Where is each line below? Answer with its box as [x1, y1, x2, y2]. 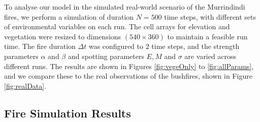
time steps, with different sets [164, 11, 256, 22]
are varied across [184, 50, 237, 61]
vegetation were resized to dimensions [4, 31, 121, 41]
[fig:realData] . [4, 80, 47, 91]
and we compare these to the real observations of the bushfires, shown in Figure [4, 71, 252, 81]
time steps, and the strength [151, 41, 240, 51]
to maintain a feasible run [167, 31, 248, 41]
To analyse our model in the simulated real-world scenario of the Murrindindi [4, 2, 245, 12]
